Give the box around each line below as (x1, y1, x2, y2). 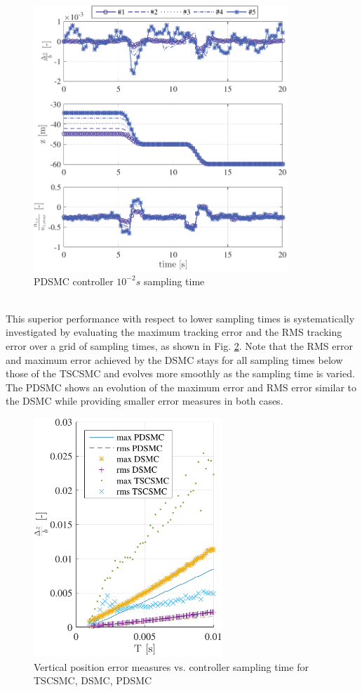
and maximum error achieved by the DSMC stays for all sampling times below (6, 352, 343, 367)
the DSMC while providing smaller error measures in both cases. (6, 393, 283, 408)
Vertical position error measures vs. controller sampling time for (34, 659, 309, 674)
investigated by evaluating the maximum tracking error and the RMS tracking (6, 325, 342, 339)
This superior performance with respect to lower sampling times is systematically (6, 311, 355, 325)
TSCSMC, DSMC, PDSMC (34, 673, 152, 688)
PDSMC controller (34, 273, 114, 288)
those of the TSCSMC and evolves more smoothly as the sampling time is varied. (6, 366, 355, 381)
